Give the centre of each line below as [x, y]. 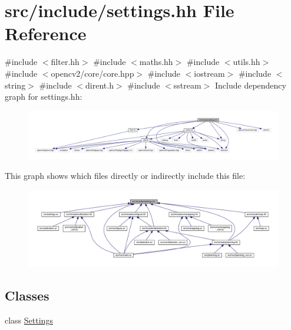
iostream [209, 73]
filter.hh [65, 62]
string [15, 85]
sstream [187, 85]
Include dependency [251, 85]
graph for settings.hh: [44, 97]
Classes [27, 295]
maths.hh [156, 62]
